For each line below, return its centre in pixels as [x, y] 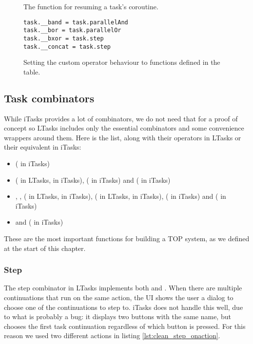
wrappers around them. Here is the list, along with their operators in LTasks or [123, 137]
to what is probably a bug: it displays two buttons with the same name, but [117, 316]
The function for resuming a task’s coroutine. [91, 6]
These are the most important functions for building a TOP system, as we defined [127, 238]
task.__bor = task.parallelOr [72, 30]
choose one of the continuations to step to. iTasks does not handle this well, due [124, 307]
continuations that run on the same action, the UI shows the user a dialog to [119, 297]
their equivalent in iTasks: [43, 147]
